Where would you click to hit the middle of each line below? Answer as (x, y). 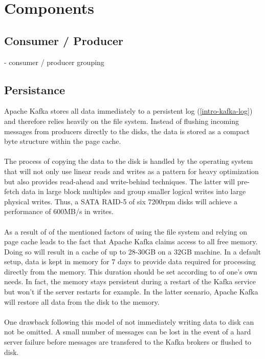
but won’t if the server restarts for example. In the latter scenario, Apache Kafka (131, 292)
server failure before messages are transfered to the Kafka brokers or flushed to (128, 342)
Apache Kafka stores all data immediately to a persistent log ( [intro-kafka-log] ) (128, 111)
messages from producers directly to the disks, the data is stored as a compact (127, 131)
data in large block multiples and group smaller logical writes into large (134, 191)
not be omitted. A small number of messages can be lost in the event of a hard (128, 332)
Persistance (35, 89)
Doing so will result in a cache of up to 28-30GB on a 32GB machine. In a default (132, 251)
